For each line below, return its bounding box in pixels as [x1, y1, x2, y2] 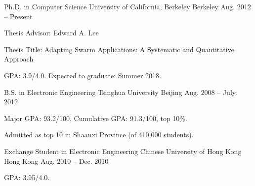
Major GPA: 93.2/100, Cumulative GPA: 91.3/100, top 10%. [4, 113, 187, 123]
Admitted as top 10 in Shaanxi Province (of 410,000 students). [4, 129, 194, 140]
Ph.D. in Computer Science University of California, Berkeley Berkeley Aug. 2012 [4, 1, 251, 11]
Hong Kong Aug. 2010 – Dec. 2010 [4, 155, 109, 166]
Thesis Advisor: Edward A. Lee [4, 28, 99, 38]
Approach [4, 54, 34, 64]
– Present [4, 11, 33, 21]
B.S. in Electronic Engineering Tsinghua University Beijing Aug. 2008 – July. [4, 87, 237, 97]
